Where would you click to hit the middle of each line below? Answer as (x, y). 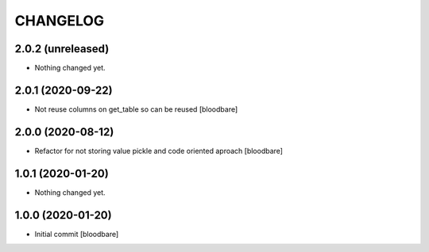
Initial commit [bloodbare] (77, 234)
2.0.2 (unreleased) (62, 49)
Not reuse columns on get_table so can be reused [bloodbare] (136, 109)
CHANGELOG (60, 21)
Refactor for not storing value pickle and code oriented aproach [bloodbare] (159, 151)
